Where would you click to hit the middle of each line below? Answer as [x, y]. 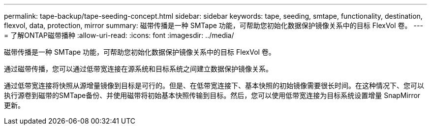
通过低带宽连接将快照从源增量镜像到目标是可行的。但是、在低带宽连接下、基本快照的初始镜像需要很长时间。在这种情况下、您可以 [214, 85]
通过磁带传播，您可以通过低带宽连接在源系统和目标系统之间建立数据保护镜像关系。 [138, 69]
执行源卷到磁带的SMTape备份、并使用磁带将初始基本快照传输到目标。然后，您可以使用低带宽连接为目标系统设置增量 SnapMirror [212, 95]
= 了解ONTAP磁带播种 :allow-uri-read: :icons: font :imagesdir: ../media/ [119, 35]
